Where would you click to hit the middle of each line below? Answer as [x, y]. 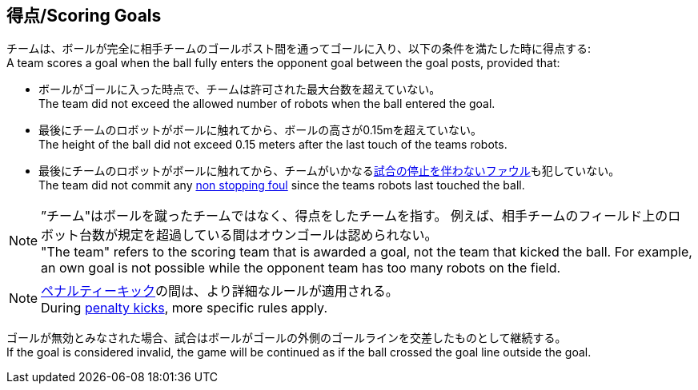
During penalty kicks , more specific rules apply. [185, 308]
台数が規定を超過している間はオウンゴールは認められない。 [259, 235]
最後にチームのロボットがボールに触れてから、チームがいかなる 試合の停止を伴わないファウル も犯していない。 [329, 171]
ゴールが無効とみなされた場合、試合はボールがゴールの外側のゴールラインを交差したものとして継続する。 [287, 338]
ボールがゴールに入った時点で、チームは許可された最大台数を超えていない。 [240, 90]
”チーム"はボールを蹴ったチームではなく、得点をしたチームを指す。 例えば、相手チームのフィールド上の [355, 216]
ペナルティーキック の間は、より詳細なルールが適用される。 [220, 291]
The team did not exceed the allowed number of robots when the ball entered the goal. [267, 104]
